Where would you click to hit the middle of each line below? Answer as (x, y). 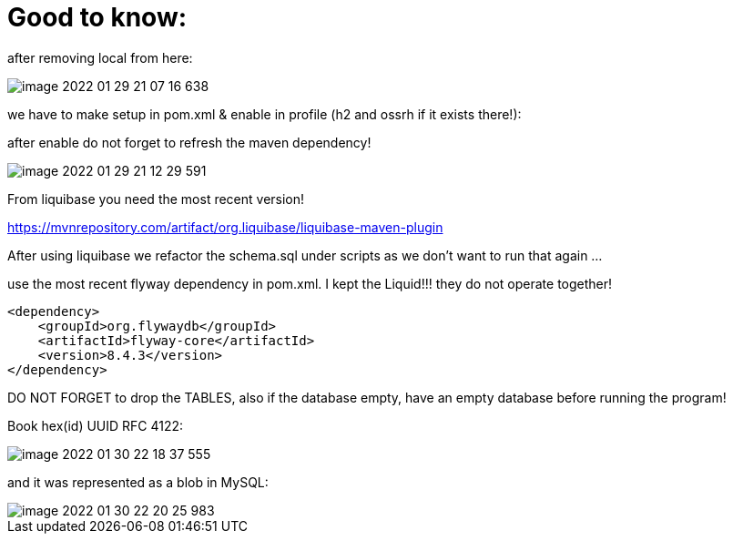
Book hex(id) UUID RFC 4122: (96, 425)
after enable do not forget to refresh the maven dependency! (189, 142)
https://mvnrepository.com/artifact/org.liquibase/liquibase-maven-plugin (225, 227)
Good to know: (97, 17)
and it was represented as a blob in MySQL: (138, 482)
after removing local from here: (100, 57)
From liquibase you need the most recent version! (156, 199)
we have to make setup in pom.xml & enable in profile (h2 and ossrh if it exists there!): (265, 114)
